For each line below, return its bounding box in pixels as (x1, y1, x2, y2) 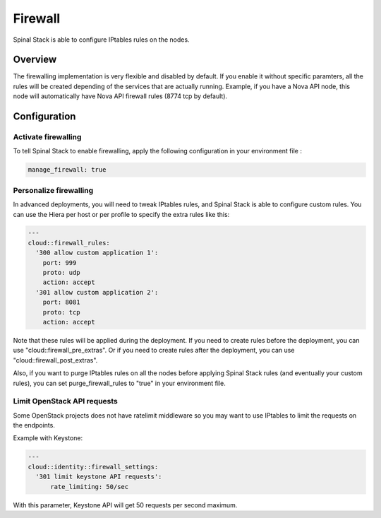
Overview (13, 54, 57, 66)
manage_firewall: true (28, 166, 107, 174)
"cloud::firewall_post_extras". (13, 355, 98, 364)
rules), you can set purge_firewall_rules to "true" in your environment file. (13, 379, 226, 387)
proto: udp (42, 269, 80, 277)
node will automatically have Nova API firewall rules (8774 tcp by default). (13, 92, 228, 100)
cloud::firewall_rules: (28, 239, 111, 247)
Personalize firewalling (13, 185, 94, 195)
